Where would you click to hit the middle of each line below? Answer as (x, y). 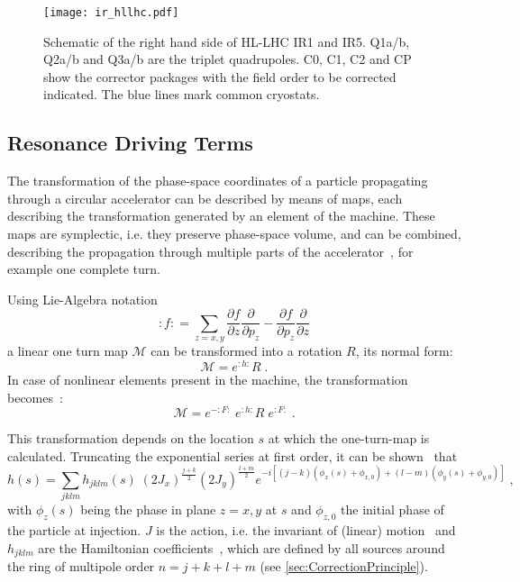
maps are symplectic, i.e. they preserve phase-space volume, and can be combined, (234, 234)
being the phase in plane (148, 509)
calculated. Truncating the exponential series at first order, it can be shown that (233, 455)
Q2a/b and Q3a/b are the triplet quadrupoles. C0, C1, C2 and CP (228, 59)
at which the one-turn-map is (349, 438)
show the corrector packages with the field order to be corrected (220, 76)
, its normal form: (404, 351)
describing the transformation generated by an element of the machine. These (221, 216)
